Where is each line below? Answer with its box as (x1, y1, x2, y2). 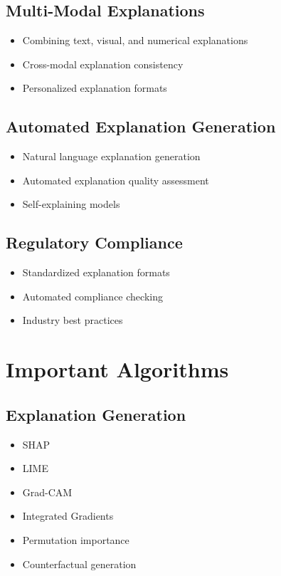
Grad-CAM (22, 484, 73, 499)
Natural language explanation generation (22, 149, 201, 164)
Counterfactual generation (22, 556, 137, 571)
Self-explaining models (22, 197, 120, 211)
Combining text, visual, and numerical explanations (22, 33, 248, 48)
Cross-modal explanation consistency (22, 56, 184, 71)
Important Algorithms (6, 355, 229, 384)
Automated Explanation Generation (6, 115, 276, 137)
